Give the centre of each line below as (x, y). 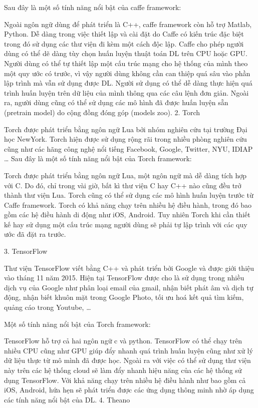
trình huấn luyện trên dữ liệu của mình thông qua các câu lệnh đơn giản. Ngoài (126, 92)
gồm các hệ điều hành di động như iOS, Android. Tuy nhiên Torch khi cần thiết (127, 215)
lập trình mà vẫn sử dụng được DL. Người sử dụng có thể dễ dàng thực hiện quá (128, 83)
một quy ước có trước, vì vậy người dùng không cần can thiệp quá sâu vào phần (127, 73)
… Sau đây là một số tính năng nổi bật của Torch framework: (98, 158)
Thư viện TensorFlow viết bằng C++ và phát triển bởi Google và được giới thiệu (129, 268)
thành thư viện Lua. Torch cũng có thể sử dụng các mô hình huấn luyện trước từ (129, 195)
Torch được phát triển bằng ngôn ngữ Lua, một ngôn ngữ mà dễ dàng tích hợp (125, 175)
